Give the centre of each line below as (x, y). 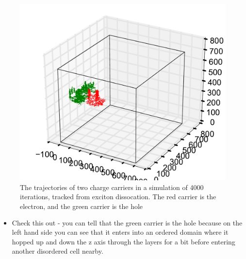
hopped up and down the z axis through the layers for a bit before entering (123, 241)
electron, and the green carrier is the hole (82, 206)
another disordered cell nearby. (57, 251)
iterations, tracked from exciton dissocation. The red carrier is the (118, 197)
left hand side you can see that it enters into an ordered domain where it (120, 232)
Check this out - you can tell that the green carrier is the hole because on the (127, 222)
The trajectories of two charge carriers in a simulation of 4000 (112, 187)
